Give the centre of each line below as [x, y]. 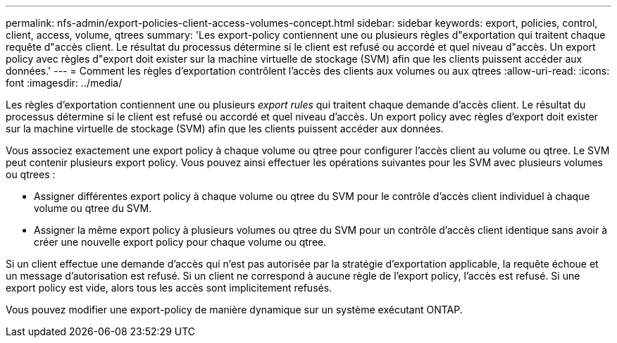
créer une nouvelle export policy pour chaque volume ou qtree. [180, 242]
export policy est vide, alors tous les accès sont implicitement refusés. [169, 288]
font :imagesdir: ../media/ [64, 83]
